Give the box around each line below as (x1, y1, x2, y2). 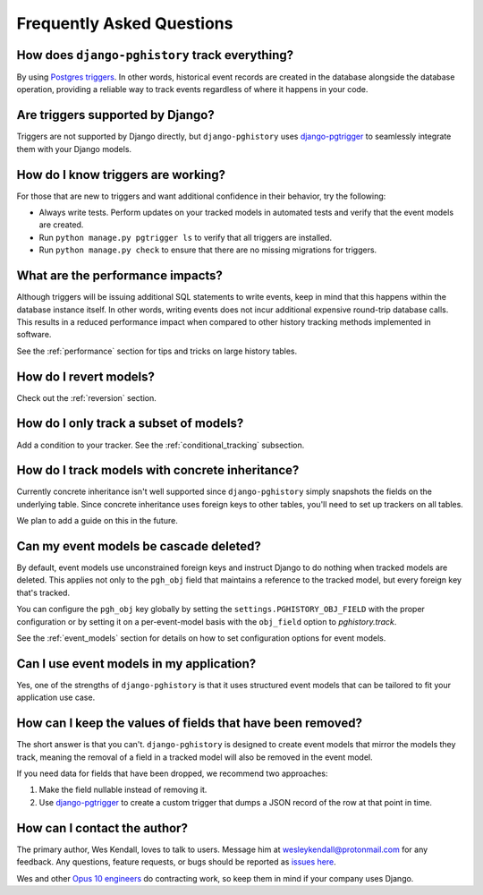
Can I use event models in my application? (16, 656, 257, 671)
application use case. (16, 692, 96, 703)
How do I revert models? (16, 369, 156, 384)
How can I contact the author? (16, 820, 188, 836)
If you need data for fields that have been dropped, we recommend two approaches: (16, 768, 328, 779)
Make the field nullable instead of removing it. (38, 784, 208, 796)
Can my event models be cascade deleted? (16, 539, 261, 554)
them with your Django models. (16, 143, 132, 154)
